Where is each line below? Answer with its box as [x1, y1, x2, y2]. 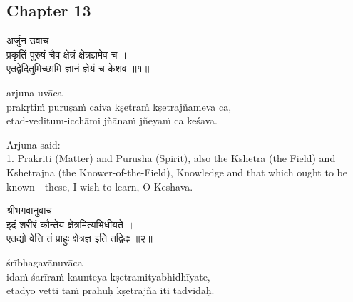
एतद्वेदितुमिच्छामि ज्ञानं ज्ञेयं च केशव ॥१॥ [6, 61, 150, 76]
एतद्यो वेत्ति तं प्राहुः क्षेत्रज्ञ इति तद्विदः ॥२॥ [6, 231, 153, 246]
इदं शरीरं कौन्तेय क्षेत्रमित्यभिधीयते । [6, 216, 133, 231]
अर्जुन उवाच [6, 33, 49, 48]
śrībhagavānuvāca [6, 254, 83, 269]
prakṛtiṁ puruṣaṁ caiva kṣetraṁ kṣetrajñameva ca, [6, 99, 232, 114]
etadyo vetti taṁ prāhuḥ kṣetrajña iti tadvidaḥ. [6, 283, 215, 298]
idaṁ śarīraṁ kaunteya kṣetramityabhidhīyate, [6, 268, 210, 283]
